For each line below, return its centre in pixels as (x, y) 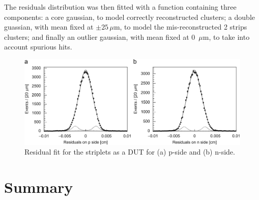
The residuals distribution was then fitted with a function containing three (120, 7)
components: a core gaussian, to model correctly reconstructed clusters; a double (129, 17)
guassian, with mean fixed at (49, 27)
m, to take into (226, 36)
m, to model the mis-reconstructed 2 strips (180, 27)
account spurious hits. (38, 47)
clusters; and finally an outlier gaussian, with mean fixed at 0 (100, 36)
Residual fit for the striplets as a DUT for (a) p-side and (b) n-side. (130, 152)
